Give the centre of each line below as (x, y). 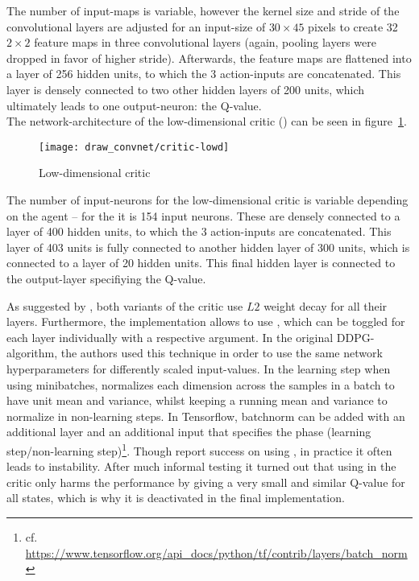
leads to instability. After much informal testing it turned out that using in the (201, 466)
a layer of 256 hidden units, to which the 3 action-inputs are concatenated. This (204, 74)
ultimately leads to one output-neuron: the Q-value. (134, 105)
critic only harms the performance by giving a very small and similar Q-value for (206, 482)
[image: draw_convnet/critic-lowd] (134, 147)
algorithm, (32, 353)
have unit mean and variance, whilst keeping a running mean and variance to (197, 400)
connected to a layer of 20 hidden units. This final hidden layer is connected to (201, 263)
